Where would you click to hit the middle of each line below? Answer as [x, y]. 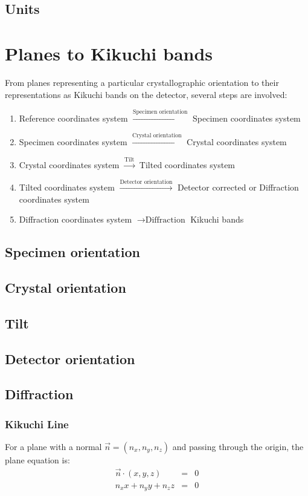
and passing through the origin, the [238, 446]
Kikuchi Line [37, 424]
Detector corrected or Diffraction [238, 187]
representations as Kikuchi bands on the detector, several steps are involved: [146, 94]
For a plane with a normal [53, 446]
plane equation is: [37, 459]
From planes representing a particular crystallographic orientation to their [142, 82]
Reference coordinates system [73, 118]
